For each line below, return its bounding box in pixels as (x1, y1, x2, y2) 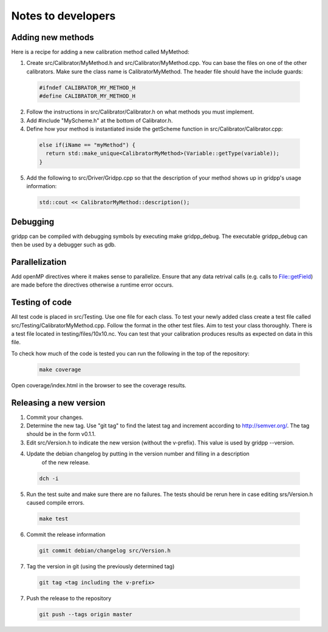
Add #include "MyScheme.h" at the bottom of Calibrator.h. (26, 117, 173, 124)
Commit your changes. (26, 413, 84, 421)
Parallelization (11, 257, 67, 267)
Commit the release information (26, 531, 106, 538)
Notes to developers (11, 9, 116, 22)
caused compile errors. (26, 498, 85, 506)
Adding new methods (11, 32, 94, 42)
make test (39, 515, 69, 522)
